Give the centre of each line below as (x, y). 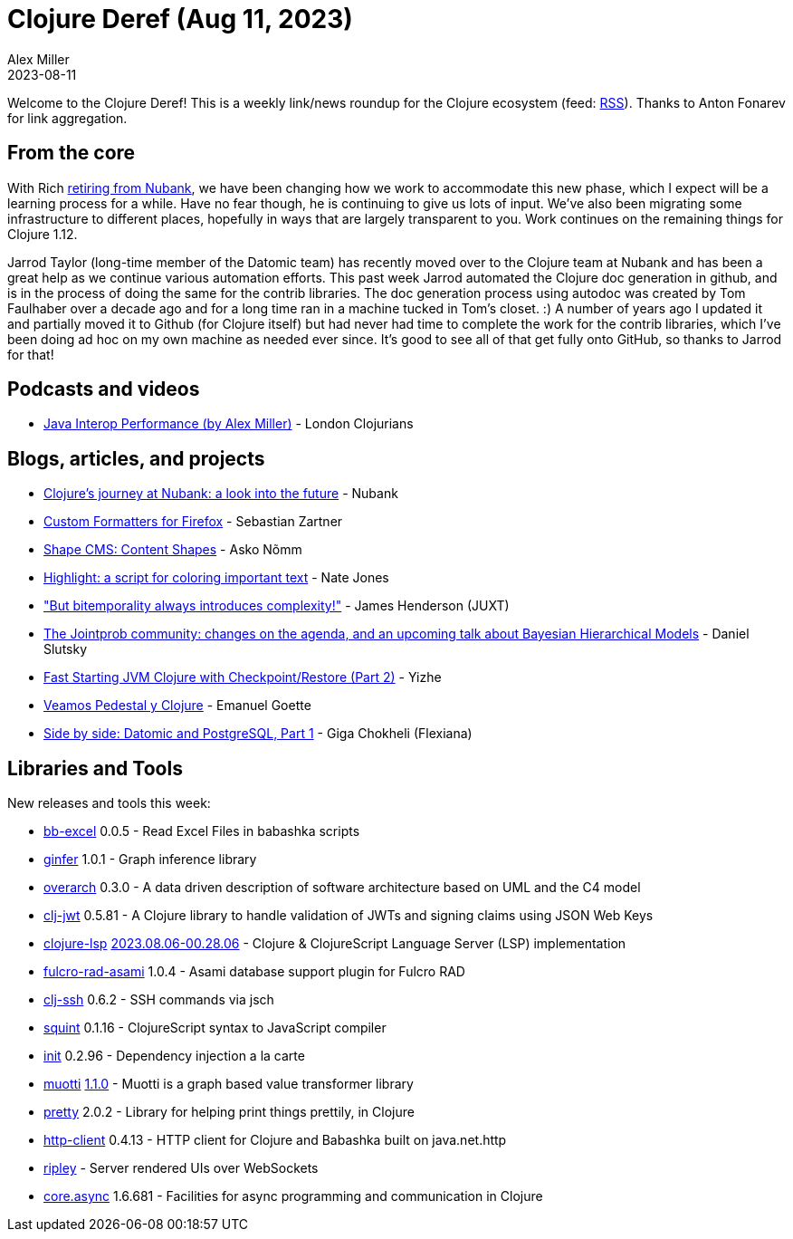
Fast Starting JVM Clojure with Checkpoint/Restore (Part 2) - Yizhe (243, 677)
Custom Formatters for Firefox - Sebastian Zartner (193, 522)
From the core (72, 153)
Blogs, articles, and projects (136, 458)
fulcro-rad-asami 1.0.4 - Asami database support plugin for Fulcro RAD (254, 972)
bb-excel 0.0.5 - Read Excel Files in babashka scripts (202, 831)
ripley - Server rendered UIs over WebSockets (181, 1168)
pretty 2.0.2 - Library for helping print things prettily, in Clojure (229, 1112)
